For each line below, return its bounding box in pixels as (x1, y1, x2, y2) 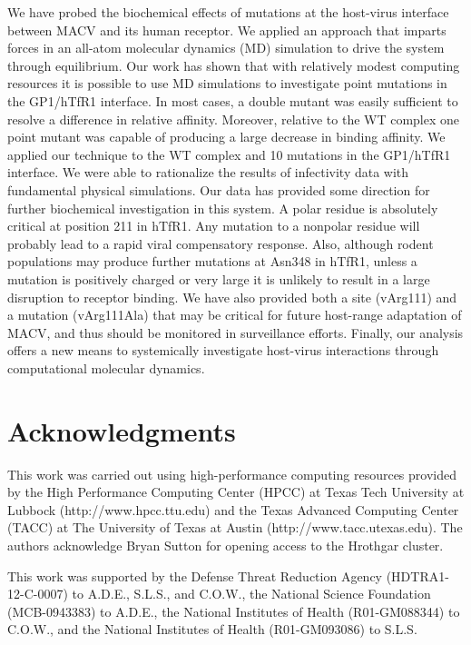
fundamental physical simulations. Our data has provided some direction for (7, 180, 430, 199)
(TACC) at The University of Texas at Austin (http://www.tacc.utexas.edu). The (7, 518, 463, 537)
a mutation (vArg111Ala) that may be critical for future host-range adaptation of (7, 305, 462, 324)
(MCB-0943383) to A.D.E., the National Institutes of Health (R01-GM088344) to (7, 601, 460, 620)
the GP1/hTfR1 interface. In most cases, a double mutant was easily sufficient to (7, 91, 458, 110)
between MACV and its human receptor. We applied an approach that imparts (7, 20, 446, 39)
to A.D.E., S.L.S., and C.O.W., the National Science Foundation (72, 584, 431, 603)
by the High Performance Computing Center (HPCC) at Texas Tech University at (7, 482, 465, 501)
